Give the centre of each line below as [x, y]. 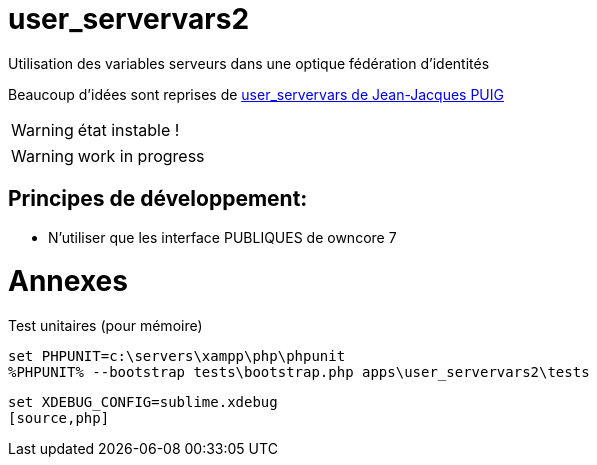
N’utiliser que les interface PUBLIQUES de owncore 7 [222, 237]
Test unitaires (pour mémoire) [105, 326]
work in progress [141, 155]
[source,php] [59, 418]
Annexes [68, 281]
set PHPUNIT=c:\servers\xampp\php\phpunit [177, 356]
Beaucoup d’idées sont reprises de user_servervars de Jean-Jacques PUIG [256, 94]
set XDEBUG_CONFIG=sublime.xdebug [143, 402]
